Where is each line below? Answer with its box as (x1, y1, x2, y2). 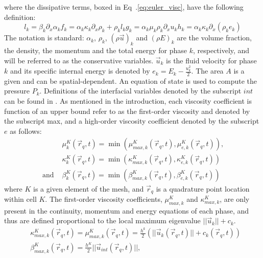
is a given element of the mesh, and (33, 183, 144, 194)
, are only (220, 193, 250, 204)
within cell (4, 193, 37, 204)
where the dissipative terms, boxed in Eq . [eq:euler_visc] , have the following (4, 2, 244, 12)
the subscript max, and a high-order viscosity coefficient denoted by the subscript (4, 115, 259, 126)
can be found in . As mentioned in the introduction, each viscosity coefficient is (4, 96, 252, 106)
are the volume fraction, (177, 32, 252, 43)
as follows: (10, 125, 42, 136)
